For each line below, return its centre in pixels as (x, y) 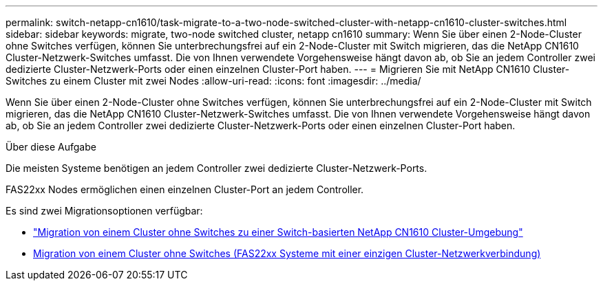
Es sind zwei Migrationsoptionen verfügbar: (104, 211)
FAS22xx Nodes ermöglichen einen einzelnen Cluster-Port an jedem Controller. (185, 189)
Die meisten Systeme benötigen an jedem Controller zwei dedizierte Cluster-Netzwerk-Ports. (216, 168)
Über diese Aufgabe (51, 147)
